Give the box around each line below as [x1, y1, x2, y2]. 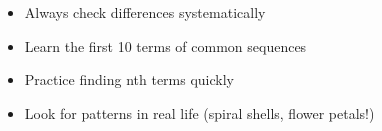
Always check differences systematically [24, 2, 266, 22]
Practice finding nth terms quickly [24, 69, 234, 90]
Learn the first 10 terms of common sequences [24, 35, 307, 56]
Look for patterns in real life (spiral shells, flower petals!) [24, 102, 375, 123]
